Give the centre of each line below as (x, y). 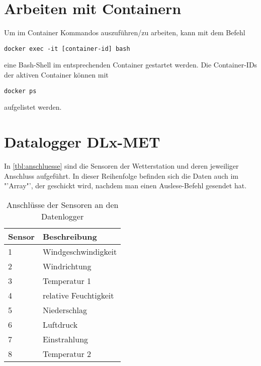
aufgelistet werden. (33, 107)
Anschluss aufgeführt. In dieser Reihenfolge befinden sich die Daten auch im (121, 175)
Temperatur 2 (67, 353)
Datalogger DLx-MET (82, 141)
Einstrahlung (65, 339)
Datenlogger (62, 216)
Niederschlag (65, 310)
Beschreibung (70, 236)
